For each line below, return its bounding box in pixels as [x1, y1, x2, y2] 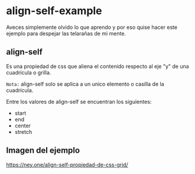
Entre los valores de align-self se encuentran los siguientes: [6, 98, 152, 105]
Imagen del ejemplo [6, 146, 80, 156]
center [14, 122, 31, 129]
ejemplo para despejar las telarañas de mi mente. [6, 29, 126, 37]
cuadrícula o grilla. [6, 69, 51, 76]
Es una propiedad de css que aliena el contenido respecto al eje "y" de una [6, 63, 189, 70]
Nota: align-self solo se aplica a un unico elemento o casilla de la [6, 80, 164, 87]
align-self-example [6, 4, 102, 18]
